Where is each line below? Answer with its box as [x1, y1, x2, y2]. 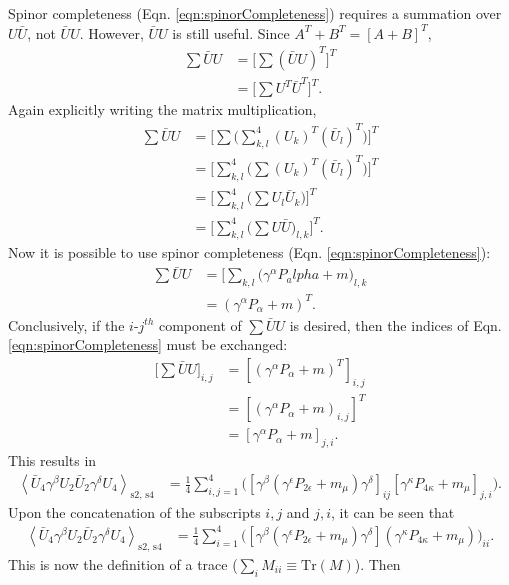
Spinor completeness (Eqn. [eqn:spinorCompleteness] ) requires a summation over [8, 3, 502, 23]
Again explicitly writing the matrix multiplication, [8, 99, 317, 120]
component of [158, 314, 242, 335]
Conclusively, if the [8, 314, 125, 335]
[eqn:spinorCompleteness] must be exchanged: [8, 334, 288, 355]
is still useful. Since [172, 22, 290, 43]
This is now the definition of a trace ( [8, 553, 238, 574]
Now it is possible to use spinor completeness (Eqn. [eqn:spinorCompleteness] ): [8, 242, 491, 263]
